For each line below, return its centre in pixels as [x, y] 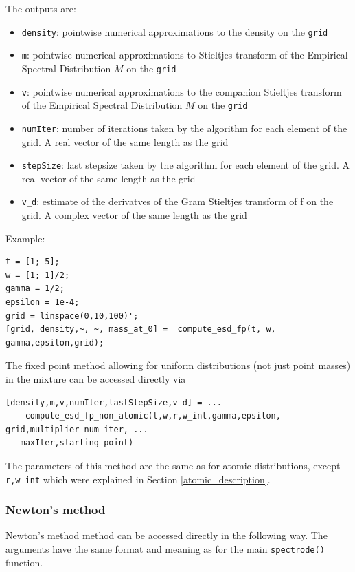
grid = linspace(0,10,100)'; [72, 316]
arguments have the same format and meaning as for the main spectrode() [165, 549]
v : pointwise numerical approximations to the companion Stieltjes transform [182, 91]
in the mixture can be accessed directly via [96, 378]
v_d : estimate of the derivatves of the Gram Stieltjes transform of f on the [177, 201]
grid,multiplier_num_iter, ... [77, 429]
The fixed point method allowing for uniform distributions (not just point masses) [178, 365]
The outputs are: [41, 8]
